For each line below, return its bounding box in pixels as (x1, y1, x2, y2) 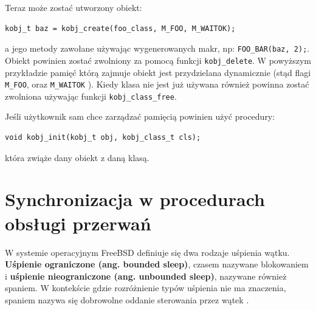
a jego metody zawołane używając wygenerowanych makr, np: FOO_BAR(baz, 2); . (5, 42, 310, 55)
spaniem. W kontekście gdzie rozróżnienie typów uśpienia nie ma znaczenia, (5, 281, 286, 294)
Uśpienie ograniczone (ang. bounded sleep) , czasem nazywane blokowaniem (5, 258, 309, 270)
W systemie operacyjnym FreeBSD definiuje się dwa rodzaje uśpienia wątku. (5, 246, 290, 258)
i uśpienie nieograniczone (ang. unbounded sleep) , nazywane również (5, 269, 287, 282)
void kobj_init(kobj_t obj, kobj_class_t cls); (5, 133, 201, 142)
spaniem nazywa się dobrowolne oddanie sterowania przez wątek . (5, 293, 249, 306)
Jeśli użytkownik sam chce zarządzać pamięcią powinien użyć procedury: (5, 110, 275, 123)
